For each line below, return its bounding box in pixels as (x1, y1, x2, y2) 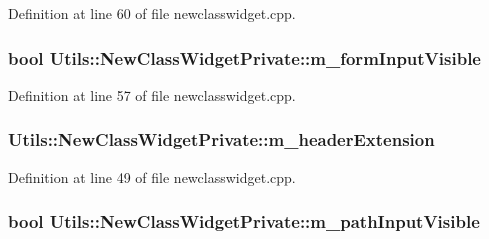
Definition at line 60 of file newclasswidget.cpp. (8, 3, 296, 23)
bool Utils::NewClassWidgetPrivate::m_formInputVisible (8, 45, 481, 70)
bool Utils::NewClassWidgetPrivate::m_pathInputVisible (8, 209, 480, 234)
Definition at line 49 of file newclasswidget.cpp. (8, 166, 296, 187)
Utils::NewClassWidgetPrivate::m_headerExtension (8, 127, 435, 152)
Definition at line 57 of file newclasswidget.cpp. (8, 84, 296, 105)
